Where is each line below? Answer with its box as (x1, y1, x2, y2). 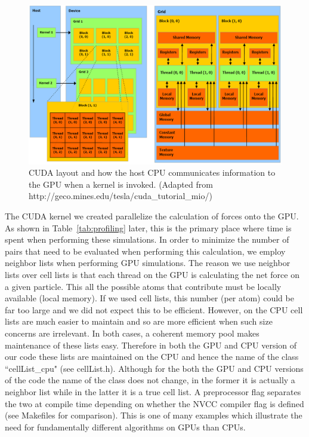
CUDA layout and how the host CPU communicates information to (29, 166, 276, 179)
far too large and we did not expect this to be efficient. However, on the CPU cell (5, 303, 303, 316)
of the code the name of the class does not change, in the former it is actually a (5, 374, 295, 386)
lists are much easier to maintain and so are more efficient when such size (5, 315, 273, 328)
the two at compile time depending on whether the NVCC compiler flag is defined (5, 397, 304, 410)
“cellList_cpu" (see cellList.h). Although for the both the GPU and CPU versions (5, 362, 304, 374)
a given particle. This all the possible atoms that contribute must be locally (5, 280, 282, 292)
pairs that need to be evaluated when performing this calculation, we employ (5, 245, 286, 257)
